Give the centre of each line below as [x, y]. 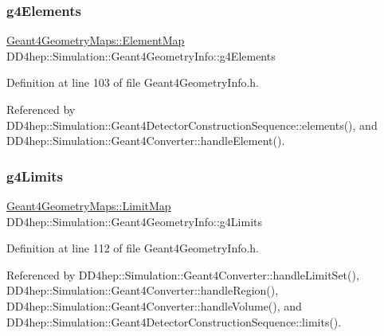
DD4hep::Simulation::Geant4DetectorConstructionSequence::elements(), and [192, 125]
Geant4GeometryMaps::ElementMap [96, 40]
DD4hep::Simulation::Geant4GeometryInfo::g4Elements [141, 55]
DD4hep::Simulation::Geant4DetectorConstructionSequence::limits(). [174, 321]
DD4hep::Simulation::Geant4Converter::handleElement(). [146, 141]
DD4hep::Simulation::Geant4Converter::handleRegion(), [143, 290]
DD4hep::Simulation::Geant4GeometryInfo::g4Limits [135, 221]
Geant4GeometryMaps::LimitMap [89, 205]
